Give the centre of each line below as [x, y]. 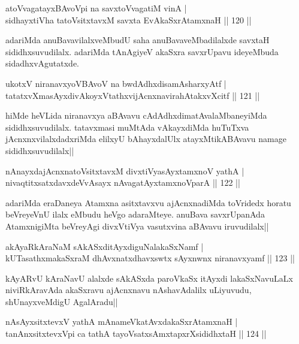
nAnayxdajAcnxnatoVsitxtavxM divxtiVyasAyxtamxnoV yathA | [125, 171]
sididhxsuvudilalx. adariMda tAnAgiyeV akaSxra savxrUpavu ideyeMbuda [142, 51]
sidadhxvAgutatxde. [43, 63]
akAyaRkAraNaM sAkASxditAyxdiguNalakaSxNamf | [105, 246]
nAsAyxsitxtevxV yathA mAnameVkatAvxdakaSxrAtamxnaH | [122, 322]
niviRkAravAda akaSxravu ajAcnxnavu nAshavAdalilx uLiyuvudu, [129, 290]
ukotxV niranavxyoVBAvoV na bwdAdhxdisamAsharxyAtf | [116, 83]
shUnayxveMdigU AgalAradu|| [62, 301]
